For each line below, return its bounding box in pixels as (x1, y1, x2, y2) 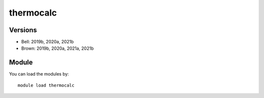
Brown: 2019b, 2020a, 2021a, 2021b (21, 45, 94, 51)
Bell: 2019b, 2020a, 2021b (21, 39, 74, 45)
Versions (9, 26, 37, 34)
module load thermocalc (18, 82, 75, 88)
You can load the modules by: (9, 71, 69, 77)
